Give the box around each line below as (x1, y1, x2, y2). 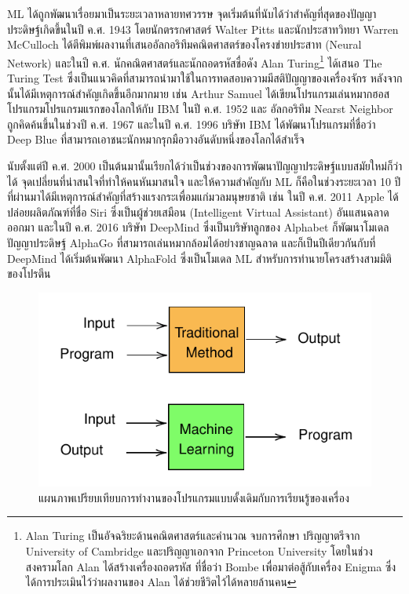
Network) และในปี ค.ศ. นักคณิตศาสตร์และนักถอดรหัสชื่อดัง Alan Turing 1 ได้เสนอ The (7, 52, 382, 71)
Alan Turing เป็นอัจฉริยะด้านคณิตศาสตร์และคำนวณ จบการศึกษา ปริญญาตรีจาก (25, 527, 360, 544)
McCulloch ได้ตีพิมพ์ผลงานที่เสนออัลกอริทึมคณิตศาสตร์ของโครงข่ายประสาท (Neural (7, 36, 362, 53)
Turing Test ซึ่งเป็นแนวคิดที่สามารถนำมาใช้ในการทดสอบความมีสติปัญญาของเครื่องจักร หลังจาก (7, 70, 403, 86)
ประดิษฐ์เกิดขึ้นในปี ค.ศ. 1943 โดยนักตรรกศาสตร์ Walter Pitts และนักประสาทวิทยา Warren (7, 20, 399, 37)
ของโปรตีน (7, 265, 51, 282)
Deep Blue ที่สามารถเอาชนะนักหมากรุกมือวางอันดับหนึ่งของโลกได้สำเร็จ (7, 131, 305, 148)
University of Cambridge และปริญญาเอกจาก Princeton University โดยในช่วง (25, 542, 373, 559)
